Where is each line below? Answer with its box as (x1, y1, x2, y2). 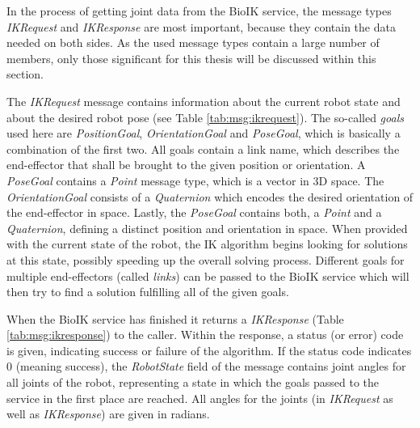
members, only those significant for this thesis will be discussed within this (6, 49, 376, 66)
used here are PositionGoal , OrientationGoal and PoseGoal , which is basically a (6, 125, 401, 142)
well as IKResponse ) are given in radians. (6, 405, 210, 422)
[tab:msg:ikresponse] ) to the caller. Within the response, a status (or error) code (6, 326, 404, 343)
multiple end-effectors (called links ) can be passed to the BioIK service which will (6, 267, 409, 284)
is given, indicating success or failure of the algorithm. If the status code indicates (6, 341, 412, 358)
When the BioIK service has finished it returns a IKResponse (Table (6, 310, 344, 327)
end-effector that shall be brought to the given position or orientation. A (6, 156, 366, 173)
